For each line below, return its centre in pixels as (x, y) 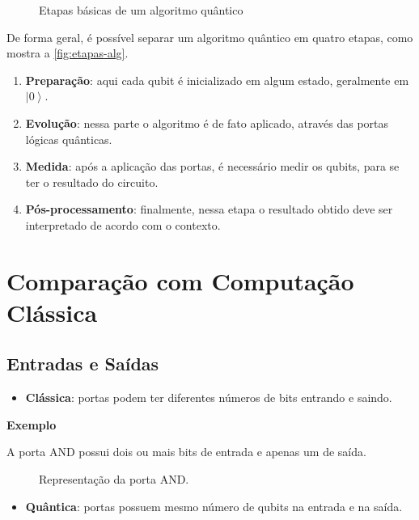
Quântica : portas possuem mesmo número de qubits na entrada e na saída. (214, 506)
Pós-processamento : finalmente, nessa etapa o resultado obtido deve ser (209, 209)
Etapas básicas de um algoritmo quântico (141, 10)
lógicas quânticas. (69, 139)
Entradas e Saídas (83, 364)
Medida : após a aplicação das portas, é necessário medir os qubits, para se (212, 166)
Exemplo (32, 424)
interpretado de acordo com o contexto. (123, 224)
